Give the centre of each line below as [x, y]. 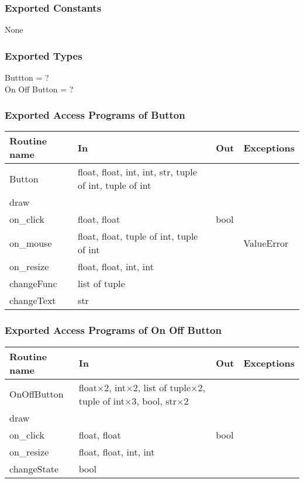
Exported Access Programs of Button [95, 115]
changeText [33, 301]
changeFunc [33, 284]
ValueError [266, 243]
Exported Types [44, 55]
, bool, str [157, 401]
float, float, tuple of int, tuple [138, 236]
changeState [34, 468]
